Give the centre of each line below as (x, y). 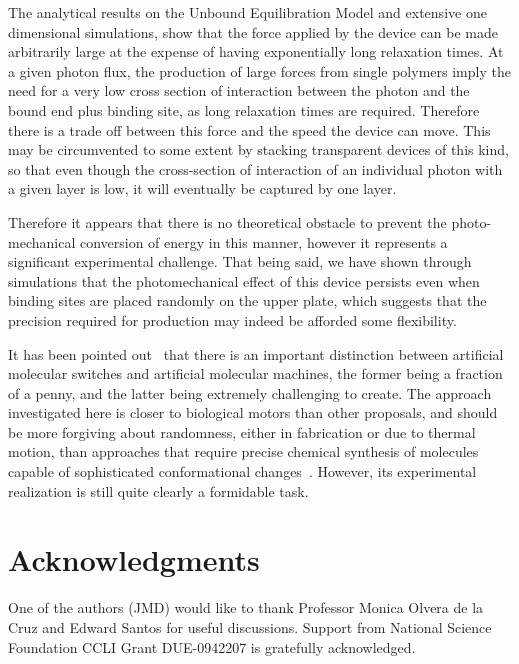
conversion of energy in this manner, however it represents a (263, 241)
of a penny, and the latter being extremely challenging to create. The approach (250, 392)
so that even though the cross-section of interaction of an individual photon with (255, 168)
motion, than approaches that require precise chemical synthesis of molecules (243, 451)
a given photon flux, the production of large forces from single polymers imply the (259, 70)
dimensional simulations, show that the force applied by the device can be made (253, 31)
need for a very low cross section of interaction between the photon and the (239, 90)
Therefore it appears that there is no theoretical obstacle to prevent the (227, 221)
